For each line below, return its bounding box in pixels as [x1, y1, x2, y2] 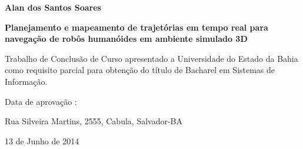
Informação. [5, 75, 48, 87]
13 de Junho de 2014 [5, 134, 79, 147]
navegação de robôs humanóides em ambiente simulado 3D [5, 32, 248, 45]
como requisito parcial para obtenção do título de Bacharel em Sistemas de [5, 64, 275, 76]
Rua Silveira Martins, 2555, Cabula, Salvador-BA [5, 115, 183, 127]
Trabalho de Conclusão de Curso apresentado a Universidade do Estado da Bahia [5, 52, 298, 64]
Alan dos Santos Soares [5, 1, 101, 13]
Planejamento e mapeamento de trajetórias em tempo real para [5, 21, 268, 33]
